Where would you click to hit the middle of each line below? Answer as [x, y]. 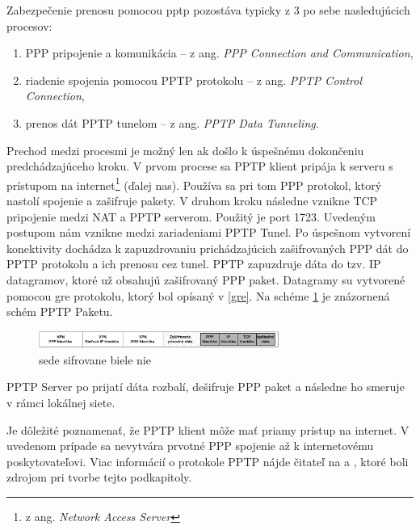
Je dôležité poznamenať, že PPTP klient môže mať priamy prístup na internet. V [208, 429]
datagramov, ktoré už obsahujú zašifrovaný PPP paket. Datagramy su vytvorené [206, 279]
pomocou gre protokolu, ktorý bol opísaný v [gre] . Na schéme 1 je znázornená [198, 295]
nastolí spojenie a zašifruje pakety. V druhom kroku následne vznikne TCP [192, 200]
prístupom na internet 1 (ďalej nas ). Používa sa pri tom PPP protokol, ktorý [194, 183]
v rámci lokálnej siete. [61, 402]
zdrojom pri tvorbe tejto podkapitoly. [99, 477]
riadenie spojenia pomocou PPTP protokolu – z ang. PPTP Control [193, 80]
